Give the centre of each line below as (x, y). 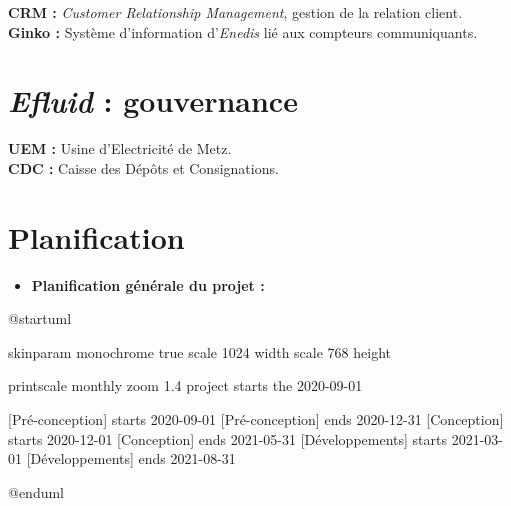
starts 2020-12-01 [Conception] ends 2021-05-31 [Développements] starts (227, 438)
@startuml (40, 318)
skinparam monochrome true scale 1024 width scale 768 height (199, 351)
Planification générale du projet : (148, 284)
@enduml (36, 491)
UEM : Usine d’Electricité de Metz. (120, 148)
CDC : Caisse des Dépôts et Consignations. (143, 167)
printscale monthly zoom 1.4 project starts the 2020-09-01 (185, 385)
